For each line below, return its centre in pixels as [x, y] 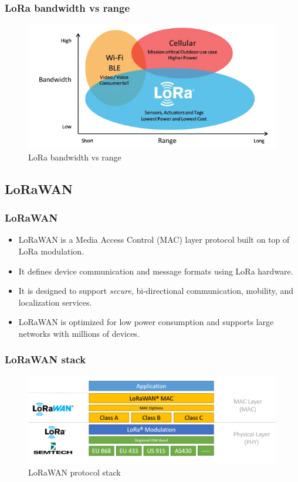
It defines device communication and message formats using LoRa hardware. [156, 271]
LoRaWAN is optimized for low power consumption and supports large [146, 322]
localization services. [55, 302]
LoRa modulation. [51, 251]
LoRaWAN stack [45, 359]
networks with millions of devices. [79, 333]
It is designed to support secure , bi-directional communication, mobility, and [156, 291]
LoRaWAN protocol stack [74, 472]
